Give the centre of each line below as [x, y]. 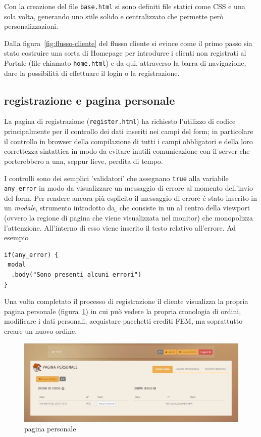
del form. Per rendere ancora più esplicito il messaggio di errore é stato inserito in [131, 198]
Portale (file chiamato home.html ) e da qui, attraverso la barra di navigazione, [125, 63]
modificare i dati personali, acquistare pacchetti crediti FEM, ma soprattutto [123, 321]
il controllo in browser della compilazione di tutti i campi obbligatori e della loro [128, 141]
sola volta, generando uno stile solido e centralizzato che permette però [114, 16]
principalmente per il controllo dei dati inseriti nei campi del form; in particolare [129, 131]
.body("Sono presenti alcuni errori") [76, 274]
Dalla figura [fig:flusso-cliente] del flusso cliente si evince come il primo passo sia [128, 43]
